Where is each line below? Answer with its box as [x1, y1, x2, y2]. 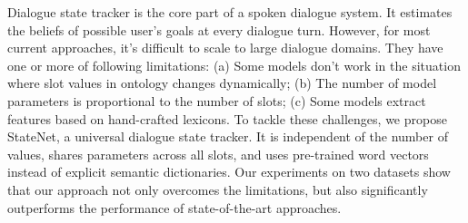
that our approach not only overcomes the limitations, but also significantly [7, 179, 428, 199]
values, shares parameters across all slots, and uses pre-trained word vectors [7, 144, 429, 163]
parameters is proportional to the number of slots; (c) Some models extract [7, 91, 426, 110]
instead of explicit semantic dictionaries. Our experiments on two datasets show [7, 162, 451, 181]
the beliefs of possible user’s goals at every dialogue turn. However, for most [7, 20, 431, 39]
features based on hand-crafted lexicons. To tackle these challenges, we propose [7, 109, 447, 128]
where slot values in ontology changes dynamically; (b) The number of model [7, 73, 437, 92]
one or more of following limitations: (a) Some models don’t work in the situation [7, 55, 461, 74]
